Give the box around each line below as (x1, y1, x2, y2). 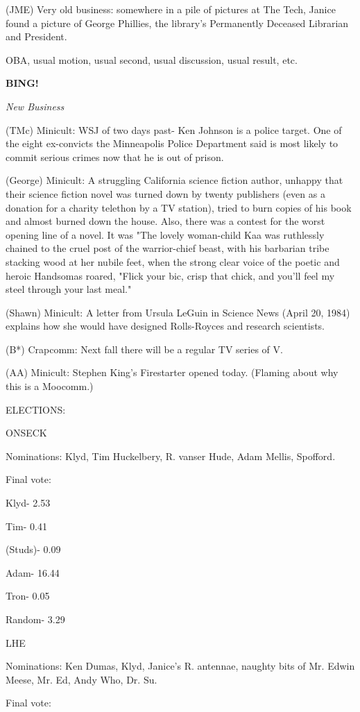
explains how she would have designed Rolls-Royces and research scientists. (6, 319, 325, 333)
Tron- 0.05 (6, 588, 50, 603)
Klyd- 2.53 (6, 495, 51, 510)
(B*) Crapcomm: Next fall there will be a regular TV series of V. (6, 341, 283, 356)
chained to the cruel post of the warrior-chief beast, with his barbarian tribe (6, 241, 329, 255)
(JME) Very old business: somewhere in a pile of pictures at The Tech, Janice (6, 2, 336, 16)
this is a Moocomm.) (6, 379, 94, 393)
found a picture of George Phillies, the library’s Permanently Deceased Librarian (6, 15, 349, 30)
